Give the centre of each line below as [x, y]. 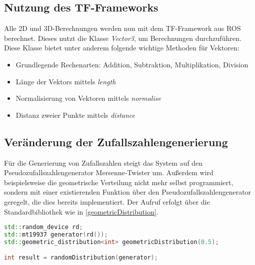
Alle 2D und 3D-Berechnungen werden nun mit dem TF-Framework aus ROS [122, 28]
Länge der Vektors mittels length [66, 81]
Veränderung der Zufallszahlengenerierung [116, 141]
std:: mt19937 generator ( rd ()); [56, 235]
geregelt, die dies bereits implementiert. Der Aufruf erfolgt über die [107, 201]
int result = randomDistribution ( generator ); [81, 258]
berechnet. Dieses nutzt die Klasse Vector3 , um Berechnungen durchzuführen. [123, 38]
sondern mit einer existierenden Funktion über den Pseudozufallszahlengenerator [128, 192]
